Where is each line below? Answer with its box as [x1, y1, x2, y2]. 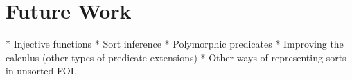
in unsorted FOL [6, 63, 77, 78]
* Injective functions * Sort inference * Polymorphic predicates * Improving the [6, 37, 344, 51]
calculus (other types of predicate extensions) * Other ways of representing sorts [6, 50, 346, 64]
